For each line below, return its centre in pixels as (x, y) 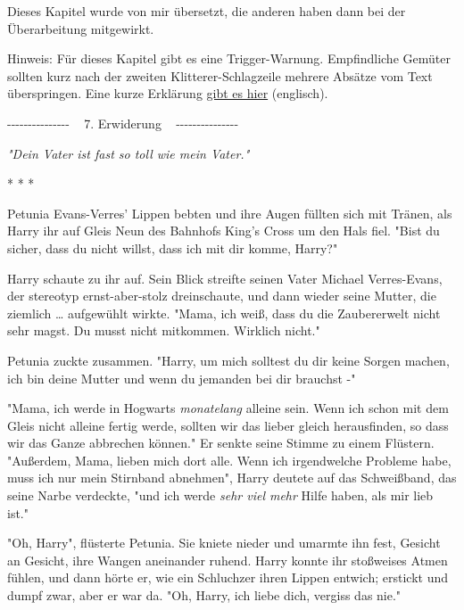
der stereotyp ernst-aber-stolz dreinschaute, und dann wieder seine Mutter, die (222, 296)
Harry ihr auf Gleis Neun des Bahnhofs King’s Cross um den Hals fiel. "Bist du (224, 231)
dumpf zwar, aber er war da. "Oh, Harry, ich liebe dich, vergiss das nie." (204, 595)
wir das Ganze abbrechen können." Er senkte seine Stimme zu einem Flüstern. (221, 443)
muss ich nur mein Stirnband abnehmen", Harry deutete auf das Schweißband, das (232, 478)
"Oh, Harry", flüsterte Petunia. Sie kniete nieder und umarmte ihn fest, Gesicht (224, 543)
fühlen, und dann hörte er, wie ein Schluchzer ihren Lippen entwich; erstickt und (228, 577)
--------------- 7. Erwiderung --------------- (123, 123)
